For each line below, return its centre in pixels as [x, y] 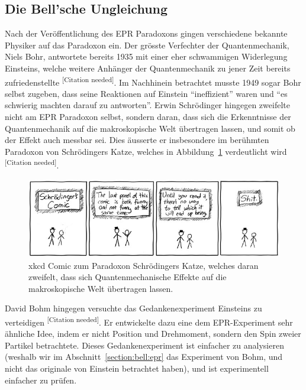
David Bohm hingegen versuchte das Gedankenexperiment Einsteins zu [133, 308]
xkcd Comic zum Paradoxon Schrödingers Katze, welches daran [144, 265]
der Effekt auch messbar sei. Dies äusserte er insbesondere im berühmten [137, 140]
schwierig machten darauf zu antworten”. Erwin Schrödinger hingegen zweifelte [147, 105]
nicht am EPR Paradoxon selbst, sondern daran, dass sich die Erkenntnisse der [148, 117]
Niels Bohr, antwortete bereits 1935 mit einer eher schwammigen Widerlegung [146, 56]
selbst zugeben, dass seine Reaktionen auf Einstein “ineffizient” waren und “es [146, 93]
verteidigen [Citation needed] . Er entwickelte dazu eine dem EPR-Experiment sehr [149, 321]
